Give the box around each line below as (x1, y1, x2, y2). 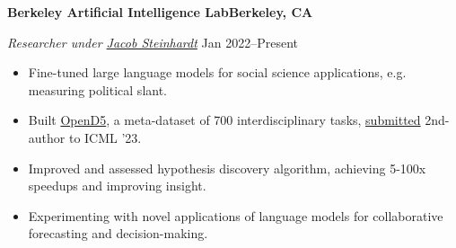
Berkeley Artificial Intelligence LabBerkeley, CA (7, 3, 313, 21)
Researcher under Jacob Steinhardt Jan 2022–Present (7, 32, 298, 51)
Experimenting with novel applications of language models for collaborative (28, 206, 443, 225)
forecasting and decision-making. (28, 224, 208, 243)
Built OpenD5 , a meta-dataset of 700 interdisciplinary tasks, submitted (28, 111, 421, 129)
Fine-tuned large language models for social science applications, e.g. (28, 63, 407, 82)
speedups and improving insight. (28, 176, 206, 195)
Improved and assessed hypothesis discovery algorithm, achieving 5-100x (28, 158, 426, 177)
